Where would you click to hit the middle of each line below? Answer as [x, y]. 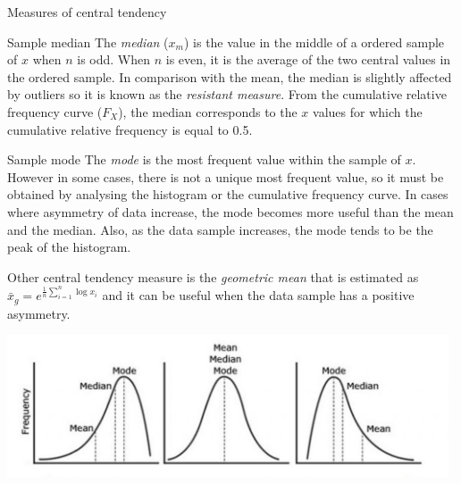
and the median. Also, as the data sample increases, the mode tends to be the [220, 229]
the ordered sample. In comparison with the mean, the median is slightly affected [230, 76]
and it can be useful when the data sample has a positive [258, 295]
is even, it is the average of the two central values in [308, 59]
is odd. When [114, 59]
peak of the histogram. [69, 247]
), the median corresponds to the [208, 111]
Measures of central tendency [87, 12]
